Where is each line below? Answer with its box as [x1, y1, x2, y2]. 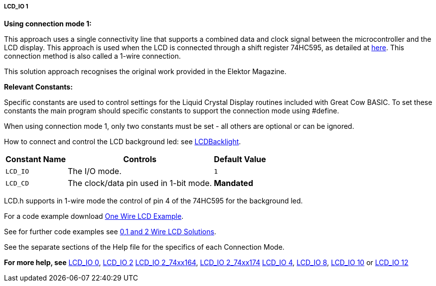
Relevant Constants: [4, 83, 73, 92]
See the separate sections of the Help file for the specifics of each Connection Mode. [4, 243, 285, 252]
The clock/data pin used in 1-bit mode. [68, 178, 212, 189]
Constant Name [5, 154, 66, 165]
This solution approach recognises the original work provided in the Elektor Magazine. [4, 67, 287, 76]
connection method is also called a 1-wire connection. [4, 52, 181, 61]
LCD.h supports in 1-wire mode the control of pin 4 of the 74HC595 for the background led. [4, 196, 303, 205]
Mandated [214, 178, 253, 189]
